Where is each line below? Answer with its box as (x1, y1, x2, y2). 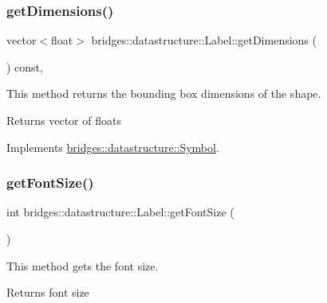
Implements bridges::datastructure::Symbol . (6, 138, 219, 155)
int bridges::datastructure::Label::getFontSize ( (6, 204, 234, 220)
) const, (6, 58, 43, 75)
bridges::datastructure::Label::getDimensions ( (91, 32, 317, 49)
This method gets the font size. (6, 257, 159, 274)
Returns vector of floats (6, 112, 121, 128)
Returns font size (6, 284, 89, 301)
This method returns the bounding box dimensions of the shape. (6, 85, 321, 102)
